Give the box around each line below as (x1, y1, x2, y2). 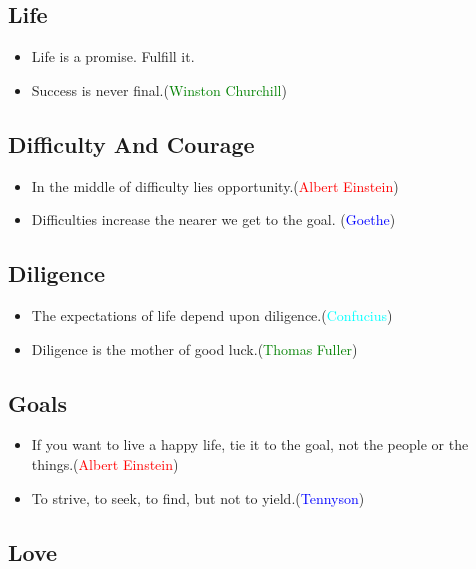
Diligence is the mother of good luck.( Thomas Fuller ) (31, 338, 358, 359)
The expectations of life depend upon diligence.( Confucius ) (31, 304, 393, 325)
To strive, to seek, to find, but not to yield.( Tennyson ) (31, 487, 365, 508)
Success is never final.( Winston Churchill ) (31, 79, 287, 100)
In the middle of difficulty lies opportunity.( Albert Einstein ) (31, 175, 399, 196)
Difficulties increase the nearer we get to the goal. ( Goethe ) (31, 209, 396, 230)
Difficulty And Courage (8, 128, 255, 159)
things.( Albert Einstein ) (31, 453, 179, 474)
